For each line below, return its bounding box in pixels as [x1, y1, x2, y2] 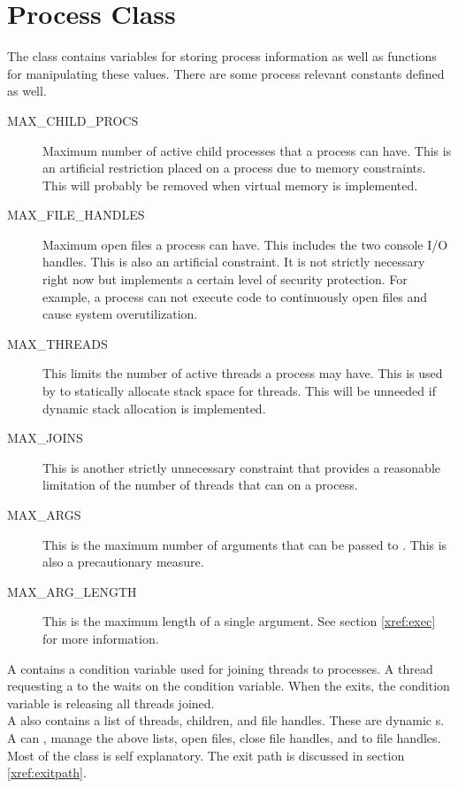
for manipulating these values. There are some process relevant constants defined [7, 64, 445, 82]
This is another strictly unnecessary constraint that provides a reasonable [42, 458, 441, 476]
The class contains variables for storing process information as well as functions [7, 47, 437, 66]
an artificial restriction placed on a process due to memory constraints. [42, 158, 426, 177]
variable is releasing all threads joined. [7, 693, 215, 712]
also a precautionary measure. [42, 552, 204, 571]
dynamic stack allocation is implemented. [42, 398, 266, 417]
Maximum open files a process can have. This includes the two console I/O [42, 235, 448, 253]
